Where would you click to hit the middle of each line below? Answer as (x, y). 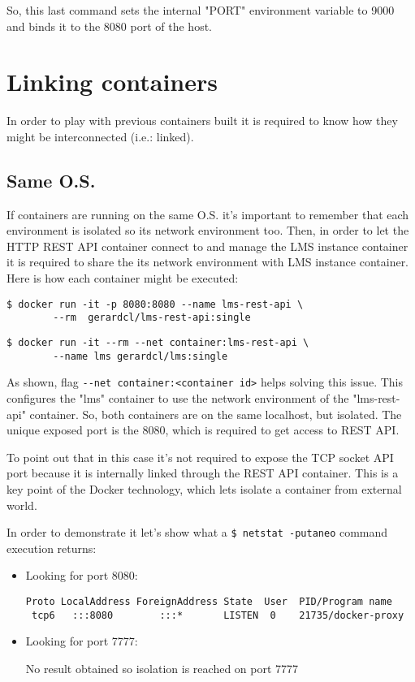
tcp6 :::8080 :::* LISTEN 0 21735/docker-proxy (218, 615)
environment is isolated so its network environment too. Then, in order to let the (208, 230)
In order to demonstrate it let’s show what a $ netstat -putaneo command (197, 532)
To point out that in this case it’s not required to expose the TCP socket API (200, 457)
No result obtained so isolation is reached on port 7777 (162, 668)
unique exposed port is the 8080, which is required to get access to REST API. (203, 430)
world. (22, 505)
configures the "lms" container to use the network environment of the (178, 397)
